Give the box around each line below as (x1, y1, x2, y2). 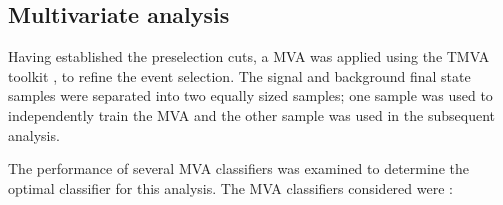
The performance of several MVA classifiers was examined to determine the (8, 158, 469, 179)
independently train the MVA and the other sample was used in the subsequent (8, 104, 495, 125)
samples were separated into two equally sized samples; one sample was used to (8, 85, 493, 106)
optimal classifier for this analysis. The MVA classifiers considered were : (8, 177, 453, 198)
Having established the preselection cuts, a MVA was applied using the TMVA (8, 46, 490, 67)
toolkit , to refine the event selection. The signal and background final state (8, 65, 471, 86)
